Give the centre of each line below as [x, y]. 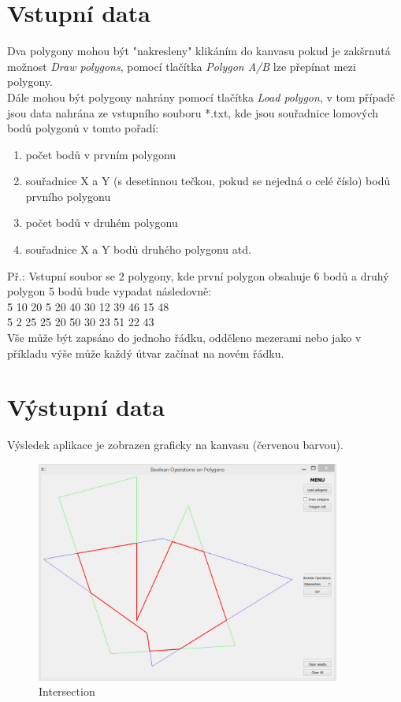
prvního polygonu [68, 196]
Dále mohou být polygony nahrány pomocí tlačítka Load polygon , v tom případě [201, 97]
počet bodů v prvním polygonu [101, 154]
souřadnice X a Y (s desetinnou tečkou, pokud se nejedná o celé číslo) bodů [208, 181]
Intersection [67, 691]
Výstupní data [86, 407]
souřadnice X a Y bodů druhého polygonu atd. [138, 249]
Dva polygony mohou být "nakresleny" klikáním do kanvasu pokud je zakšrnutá [199, 51]
